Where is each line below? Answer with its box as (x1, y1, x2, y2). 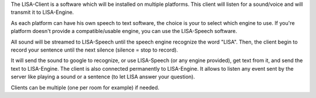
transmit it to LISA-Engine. (11, 9, 74, 16)
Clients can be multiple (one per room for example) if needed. (11, 84, 160, 91)
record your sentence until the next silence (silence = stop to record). (11, 46, 178, 53)
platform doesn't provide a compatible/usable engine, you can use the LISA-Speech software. (11, 28, 237, 35)
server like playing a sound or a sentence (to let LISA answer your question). (11, 73, 195, 81)
